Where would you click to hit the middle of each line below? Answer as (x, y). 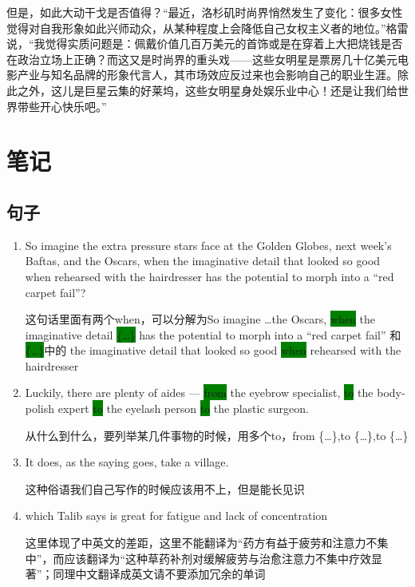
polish (40, 409)
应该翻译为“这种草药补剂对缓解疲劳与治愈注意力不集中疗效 (218, 558)
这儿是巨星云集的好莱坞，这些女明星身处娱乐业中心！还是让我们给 (224, 90)
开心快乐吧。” (73, 106)
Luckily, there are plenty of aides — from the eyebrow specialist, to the (199, 393)
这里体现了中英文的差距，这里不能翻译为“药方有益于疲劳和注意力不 (201, 543)
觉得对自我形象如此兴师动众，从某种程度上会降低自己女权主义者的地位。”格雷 (207, 28)
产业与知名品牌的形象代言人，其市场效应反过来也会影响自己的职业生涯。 (207, 75)
